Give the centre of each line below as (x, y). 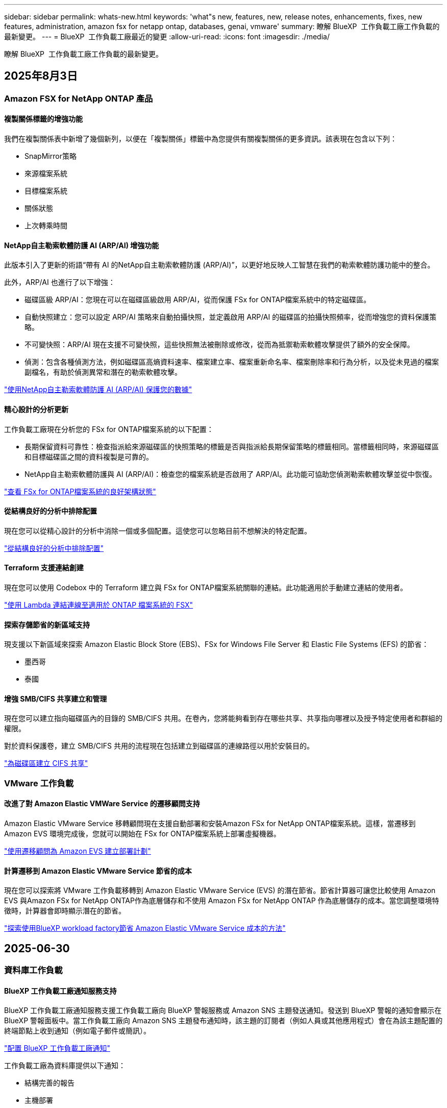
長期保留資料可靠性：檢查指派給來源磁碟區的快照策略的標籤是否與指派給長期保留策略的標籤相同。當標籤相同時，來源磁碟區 (232, 446)
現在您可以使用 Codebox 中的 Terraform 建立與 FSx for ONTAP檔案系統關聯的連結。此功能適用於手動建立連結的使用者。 (206, 587)
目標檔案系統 (46, 191)
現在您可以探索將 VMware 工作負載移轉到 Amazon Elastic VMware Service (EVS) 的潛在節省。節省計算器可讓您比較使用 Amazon (220, 890)
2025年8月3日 (41, 76)
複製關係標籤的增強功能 (43, 119)
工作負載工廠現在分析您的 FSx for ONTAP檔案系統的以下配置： (109, 429)
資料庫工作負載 (33, 970)
